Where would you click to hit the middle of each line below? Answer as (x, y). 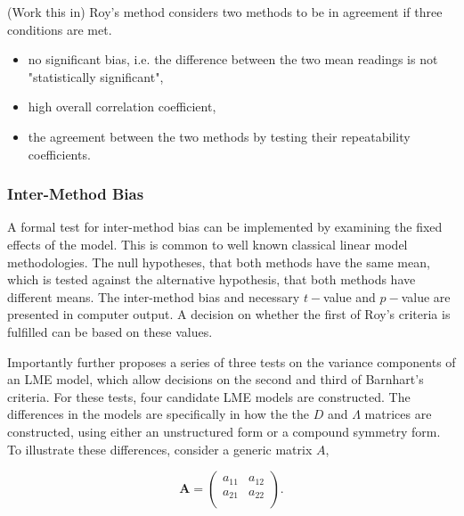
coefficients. (59, 154)
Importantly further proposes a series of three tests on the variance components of (232, 361)
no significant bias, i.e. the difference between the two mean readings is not (233, 59)
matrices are (398, 414)
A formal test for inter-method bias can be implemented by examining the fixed (225, 227)
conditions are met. (60, 29)
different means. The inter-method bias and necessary (154, 296)
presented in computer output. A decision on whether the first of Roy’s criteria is (229, 314)
